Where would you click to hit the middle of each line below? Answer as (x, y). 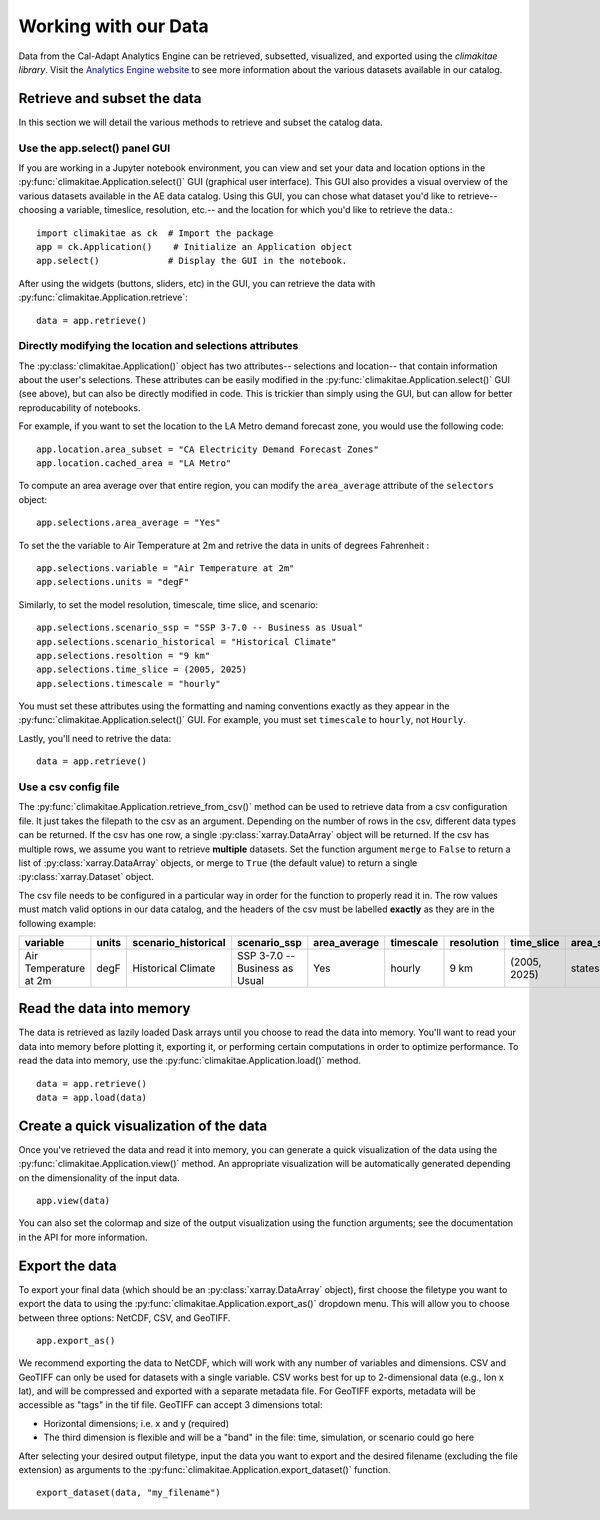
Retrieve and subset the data (110, 98)
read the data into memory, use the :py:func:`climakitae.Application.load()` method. (190, 1061)
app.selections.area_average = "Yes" (129, 523)
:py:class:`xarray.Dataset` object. (86, 877)
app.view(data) (73, 1201)
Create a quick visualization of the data (143, 1125)
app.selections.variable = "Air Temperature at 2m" (165, 568)
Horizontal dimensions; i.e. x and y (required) (136, 1423)
